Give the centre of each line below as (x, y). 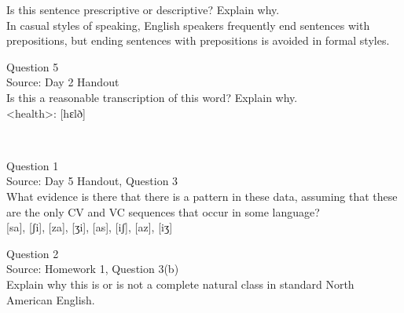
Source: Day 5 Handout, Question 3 (92, 181)
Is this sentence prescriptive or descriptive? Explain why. (143, 9)
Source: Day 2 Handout (63, 82)
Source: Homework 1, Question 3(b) (93, 269)
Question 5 (33, 66)
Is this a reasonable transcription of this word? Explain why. (152, 97)
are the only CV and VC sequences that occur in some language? (163, 211)
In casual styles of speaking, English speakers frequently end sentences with (188, 25)
